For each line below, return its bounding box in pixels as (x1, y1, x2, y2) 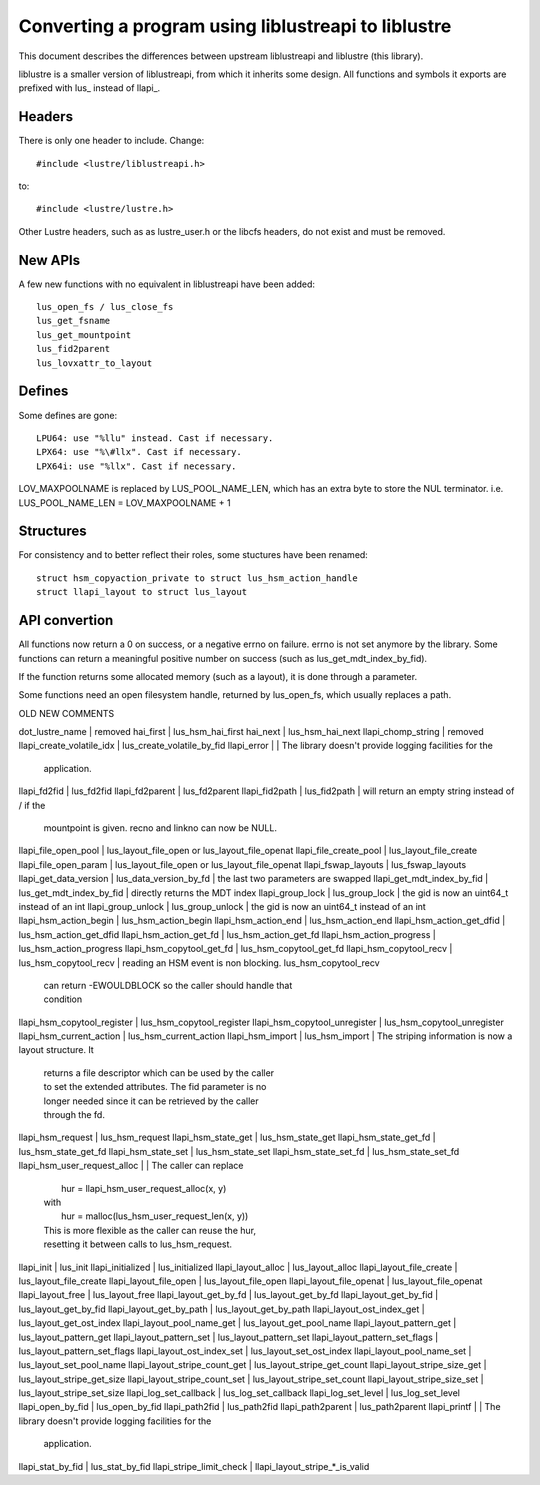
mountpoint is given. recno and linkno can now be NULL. (43, 822, 277, 834)
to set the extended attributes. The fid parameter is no (43, 1081, 267, 1093)
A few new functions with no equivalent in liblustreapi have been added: (18, 278, 315, 290)
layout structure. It (18, 1044, 94, 1056)
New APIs (18, 251, 80, 269)
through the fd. (43, 1109, 105, 1121)
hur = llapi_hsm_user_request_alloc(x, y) (61, 1182, 227, 1194)
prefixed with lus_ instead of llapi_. (18, 82, 161, 94)
